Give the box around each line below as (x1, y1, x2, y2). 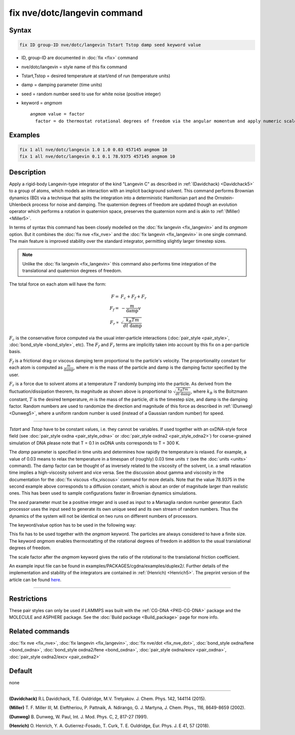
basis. (9, 349, 22, 354)
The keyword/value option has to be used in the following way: (9, 522, 136, 528)
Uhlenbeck (9, 202, 31, 207)
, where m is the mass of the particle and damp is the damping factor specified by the (73, 364, 247, 371)
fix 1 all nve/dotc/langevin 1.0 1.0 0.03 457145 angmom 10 (19, 147, 168, 152)
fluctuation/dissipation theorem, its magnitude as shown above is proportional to (9, 388, 172, 394)
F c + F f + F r (120, 294, 147, 300)
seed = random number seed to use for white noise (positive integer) (21, 91, 161, 97)
